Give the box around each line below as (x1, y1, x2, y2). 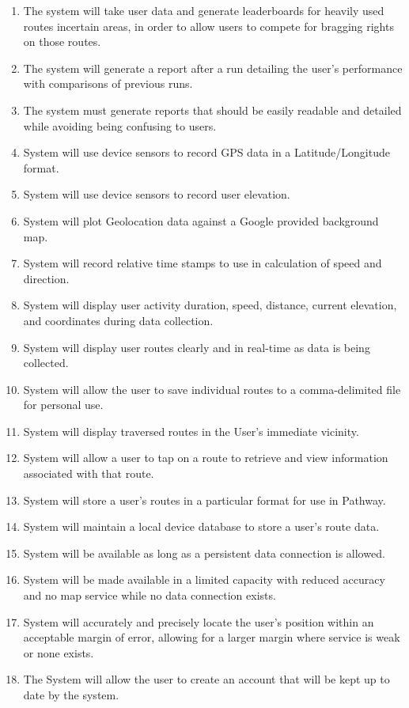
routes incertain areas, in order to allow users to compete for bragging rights (23, 17, 394, 34)
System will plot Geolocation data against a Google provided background (23, 212, 379, 229)
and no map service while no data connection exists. (23, 587, 276, 604)
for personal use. (23, 396, 104, 413)
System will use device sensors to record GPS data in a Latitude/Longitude (23, 144, 390, 161)
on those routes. (23, 33, 101, 50)
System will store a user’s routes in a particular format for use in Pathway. (23, 491, 386, 508)
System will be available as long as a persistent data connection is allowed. (23, 544, 385, 561)
